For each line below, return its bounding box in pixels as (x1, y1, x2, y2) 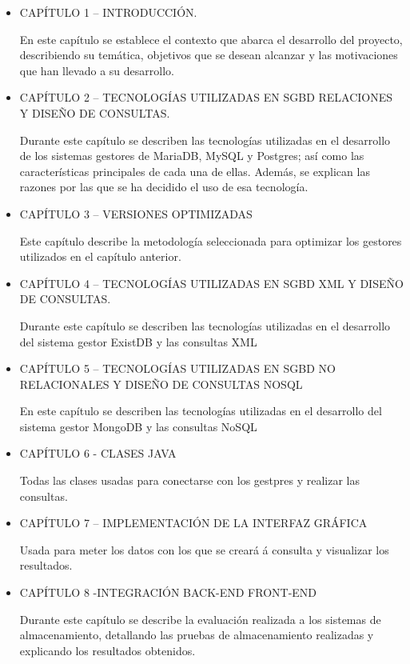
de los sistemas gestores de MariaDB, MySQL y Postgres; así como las (19, 147, 364, 164)
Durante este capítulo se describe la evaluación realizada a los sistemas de (19, 610, 381, 627)
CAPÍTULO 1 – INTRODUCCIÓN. (19, 4, 197, 20)
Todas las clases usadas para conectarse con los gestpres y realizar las (19, 472, 360, 489)
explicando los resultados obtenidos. (19, 642, 196, 658)
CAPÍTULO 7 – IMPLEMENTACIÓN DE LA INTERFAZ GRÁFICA (19, 514, 368, 531)
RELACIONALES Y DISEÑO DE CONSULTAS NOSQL (19, 375, 303, 392)
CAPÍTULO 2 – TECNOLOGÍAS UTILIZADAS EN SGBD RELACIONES (19, 89, 393, 106)
